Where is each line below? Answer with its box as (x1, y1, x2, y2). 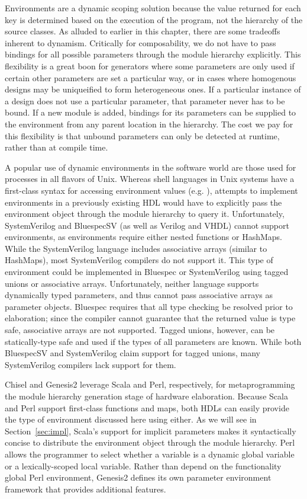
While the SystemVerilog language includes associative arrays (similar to (5, 242, 267, 254)
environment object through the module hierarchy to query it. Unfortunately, (5, 207, 285, 220)
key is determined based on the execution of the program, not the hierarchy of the (5, 13, 303, 25)
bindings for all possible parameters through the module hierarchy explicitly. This (5, 48, 301, 60)
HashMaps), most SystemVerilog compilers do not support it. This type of (5, 254, 273, 266)
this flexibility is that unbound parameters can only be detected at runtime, (5, 129, 280, 142)
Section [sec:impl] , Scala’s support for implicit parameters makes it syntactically (5, 424, 296, 437)
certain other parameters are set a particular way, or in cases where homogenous (5, 71, 296, 84)
